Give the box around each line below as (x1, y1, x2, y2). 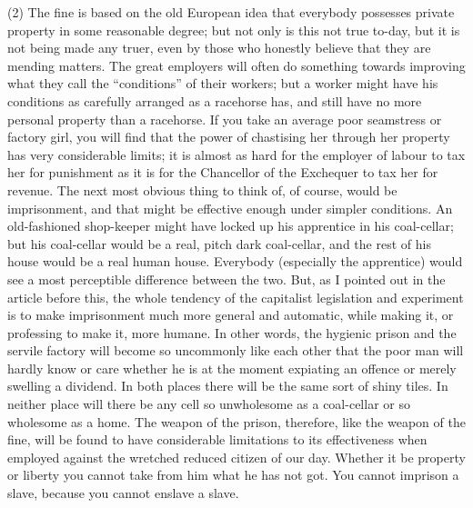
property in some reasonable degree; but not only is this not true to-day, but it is (7, 20, 460, 39)
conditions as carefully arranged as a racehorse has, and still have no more (7, 91, 422, 110)
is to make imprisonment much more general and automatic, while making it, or (7, 305, 454, 324)
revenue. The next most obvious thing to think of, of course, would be (7, 180, 398, 199)
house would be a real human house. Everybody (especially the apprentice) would (7, 252, 463, 271)
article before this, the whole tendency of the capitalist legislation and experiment (7, 287, 464, 306)
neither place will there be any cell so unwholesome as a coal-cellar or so (7, 394, 410, 413)
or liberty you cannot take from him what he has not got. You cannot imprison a (7, 465, 459, 484)
